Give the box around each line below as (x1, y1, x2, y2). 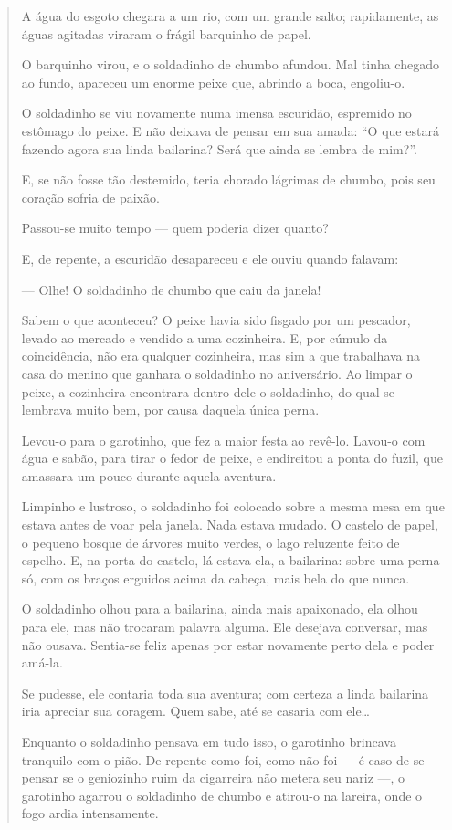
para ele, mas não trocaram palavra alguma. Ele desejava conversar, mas (21, 617, 428, 636)
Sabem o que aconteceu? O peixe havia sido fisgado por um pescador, (21, 310, 411, 330)
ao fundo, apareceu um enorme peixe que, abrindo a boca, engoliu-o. (21, 72, 405, 91)
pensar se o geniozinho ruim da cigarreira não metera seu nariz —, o (21, 768, 405, 787)
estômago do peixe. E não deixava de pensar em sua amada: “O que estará (21, 121, 439, 140)
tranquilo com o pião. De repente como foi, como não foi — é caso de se (21, 750, 425, 769)
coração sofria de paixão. (21, 187, 160, 206)
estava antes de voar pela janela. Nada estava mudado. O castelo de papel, (21, 515, 438, 534)
